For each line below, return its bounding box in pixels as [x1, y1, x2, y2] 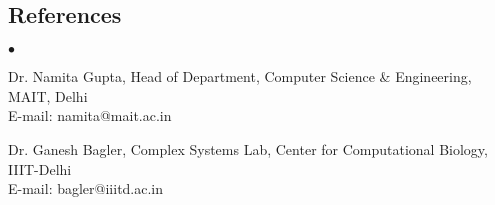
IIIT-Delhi [8, 158, 72, 179]
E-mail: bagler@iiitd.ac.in [8, 178, 164, 199]
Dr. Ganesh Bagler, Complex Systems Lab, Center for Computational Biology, [8, 138, 488, 159]
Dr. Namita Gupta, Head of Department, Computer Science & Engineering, [8, 66, 472, 87]
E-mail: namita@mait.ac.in [8, 105, 172, 126]
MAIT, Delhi [8, 85, 88, 106]
